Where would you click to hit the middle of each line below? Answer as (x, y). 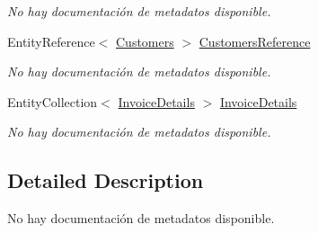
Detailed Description (106, 180)
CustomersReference (255, 41)
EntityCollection (53, 101)
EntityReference (51, 41)
